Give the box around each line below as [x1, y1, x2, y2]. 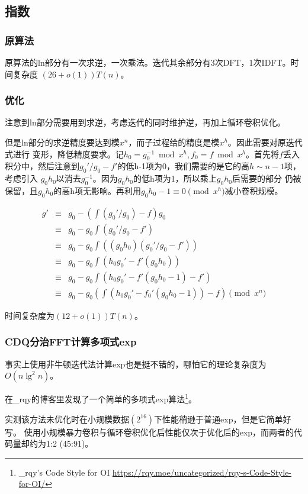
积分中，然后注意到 [5, 160, 79, 172]
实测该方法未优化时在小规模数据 [5, 412, 129, 425]
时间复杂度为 [5, 309, 54, 321]
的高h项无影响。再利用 [53, 184, 141, 196]
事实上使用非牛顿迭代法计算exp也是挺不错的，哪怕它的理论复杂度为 [5, 357, 267, 370]
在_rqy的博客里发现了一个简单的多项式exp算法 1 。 [5, 391, 197, 405]
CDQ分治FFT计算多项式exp [5, 334, 137, 349]
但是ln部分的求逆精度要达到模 [5, 136, 120, 148]
